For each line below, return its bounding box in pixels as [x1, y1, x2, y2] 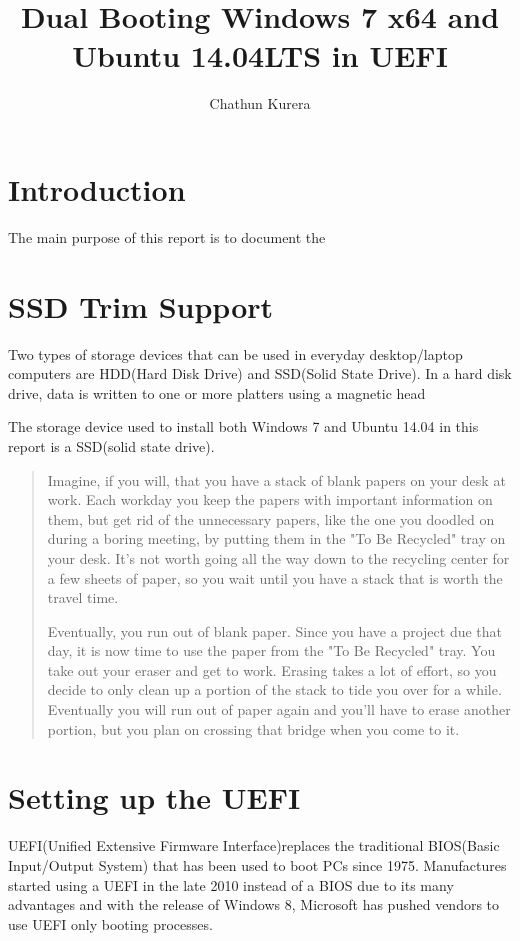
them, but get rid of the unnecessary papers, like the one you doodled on [47, 508, 495, 529]
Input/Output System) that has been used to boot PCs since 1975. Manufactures [8, 854, 507, 875]
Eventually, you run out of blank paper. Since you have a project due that [47, 620, 503, 641]
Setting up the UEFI [8, 777, 301, 818]
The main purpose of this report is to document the [8, 226, 326, 247]
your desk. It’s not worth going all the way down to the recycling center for [47, 547, 510, 568]
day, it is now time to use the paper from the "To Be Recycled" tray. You [47, 640, 496, 661]
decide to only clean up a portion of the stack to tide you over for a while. [47, 679, 502, 700]
